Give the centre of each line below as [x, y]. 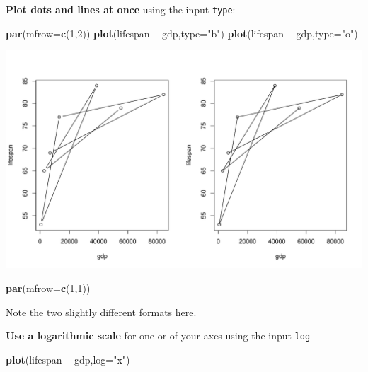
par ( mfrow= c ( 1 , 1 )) [48, 287]
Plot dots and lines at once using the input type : [121, 9]
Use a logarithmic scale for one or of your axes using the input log [158, 336]
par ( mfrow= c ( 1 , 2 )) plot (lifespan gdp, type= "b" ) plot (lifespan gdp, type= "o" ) [182, 33]
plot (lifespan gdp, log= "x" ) [68, 359]
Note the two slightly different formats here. [101, 312]
